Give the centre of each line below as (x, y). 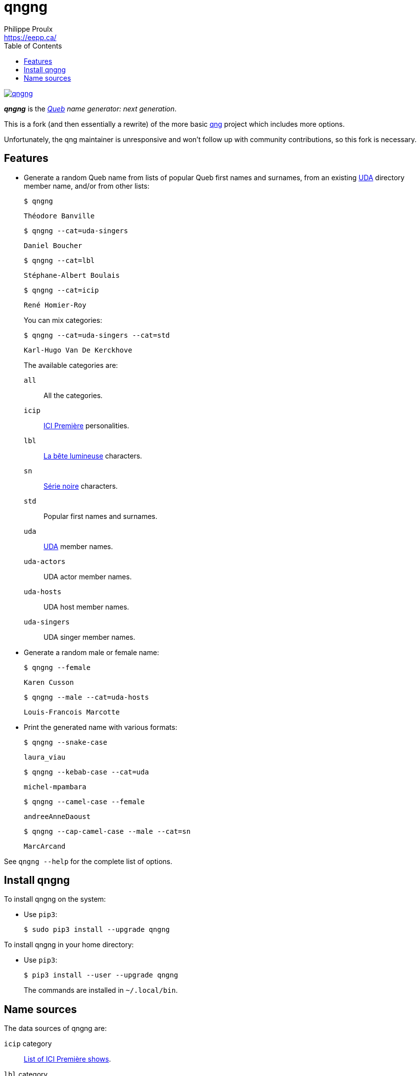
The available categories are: (71, 365)
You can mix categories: (63, 320)
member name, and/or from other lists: (87, 186)
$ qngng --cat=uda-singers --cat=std (97, 335)
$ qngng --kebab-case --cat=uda (86, 772)
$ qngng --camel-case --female (84, 801)
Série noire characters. (81, 486)
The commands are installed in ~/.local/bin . (101, 990)
